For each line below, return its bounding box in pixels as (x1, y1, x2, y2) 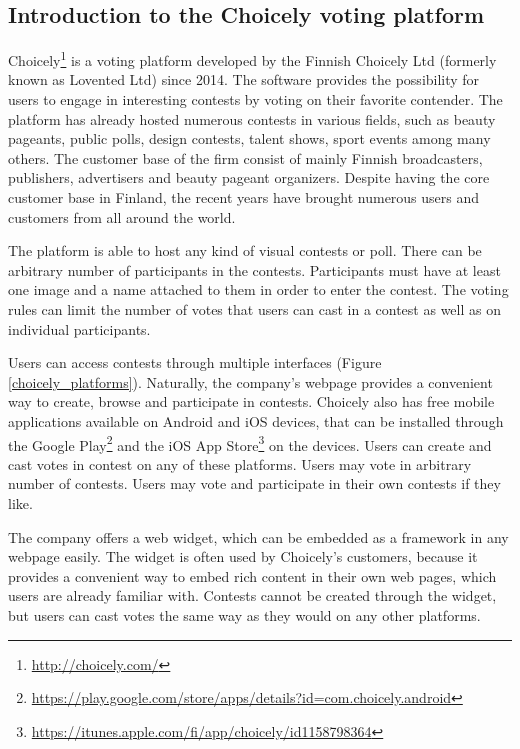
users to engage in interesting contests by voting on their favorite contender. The (8, 89, 503, 110)
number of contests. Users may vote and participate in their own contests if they (8, 473, 501, 494)
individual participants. (8, 318, 151, 339)
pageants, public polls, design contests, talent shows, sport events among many (8, 128, 491, 149)
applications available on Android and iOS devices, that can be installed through (8, 410, 504, 431)
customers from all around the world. (8, 206, 236, 227)
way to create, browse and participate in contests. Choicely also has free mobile (8, 391, 495, 412)
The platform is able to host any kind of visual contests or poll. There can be (8, 240, 482, 261)
